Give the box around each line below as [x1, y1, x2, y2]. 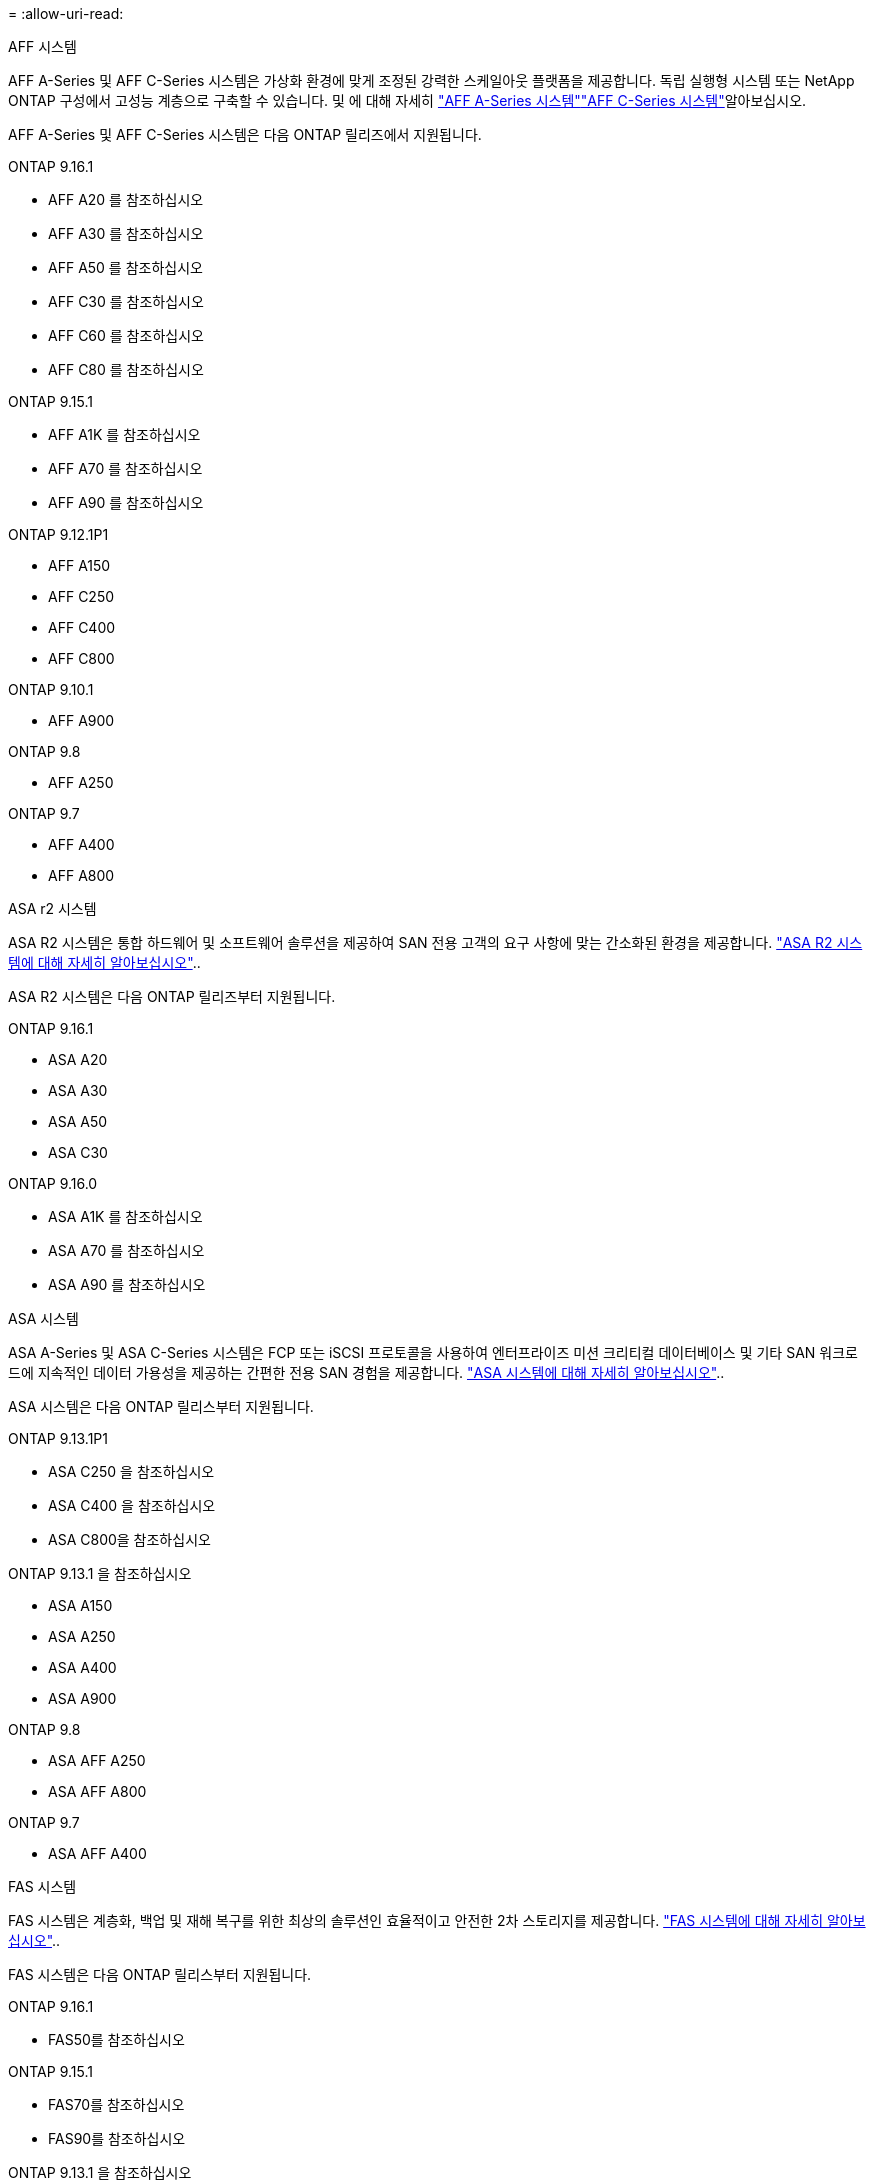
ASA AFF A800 [48, 1783, 147, 1800]
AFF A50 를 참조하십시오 [48, 259, 203, 276]
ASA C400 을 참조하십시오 [48, 1497, 216, 1514]
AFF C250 [48, 588, 115, 605]
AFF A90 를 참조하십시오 [48, 494, 204, 511]
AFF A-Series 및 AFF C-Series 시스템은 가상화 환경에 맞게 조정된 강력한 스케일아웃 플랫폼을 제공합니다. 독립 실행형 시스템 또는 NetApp [8, 72, 855, 89]
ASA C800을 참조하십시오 [48, 1531, 211, 1548]
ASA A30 [48, 1082, 108, 1099]
